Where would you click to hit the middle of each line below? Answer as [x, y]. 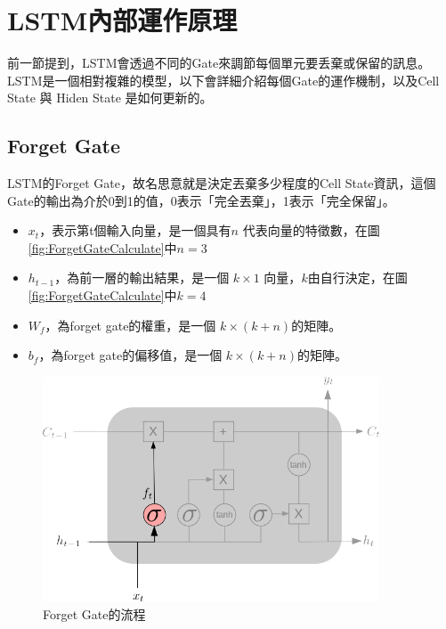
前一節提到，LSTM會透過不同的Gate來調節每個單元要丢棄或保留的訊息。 [219, 63]
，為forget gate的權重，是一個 [130, 325]
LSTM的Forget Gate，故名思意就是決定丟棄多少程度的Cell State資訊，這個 [222, 183]
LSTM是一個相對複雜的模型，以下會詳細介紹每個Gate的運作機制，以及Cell [223, 80]
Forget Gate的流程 [94, 613]
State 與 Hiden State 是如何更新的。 [110, 98]
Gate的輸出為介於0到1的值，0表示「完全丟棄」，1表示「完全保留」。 [201, 200]
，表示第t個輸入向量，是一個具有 [135, 230]
